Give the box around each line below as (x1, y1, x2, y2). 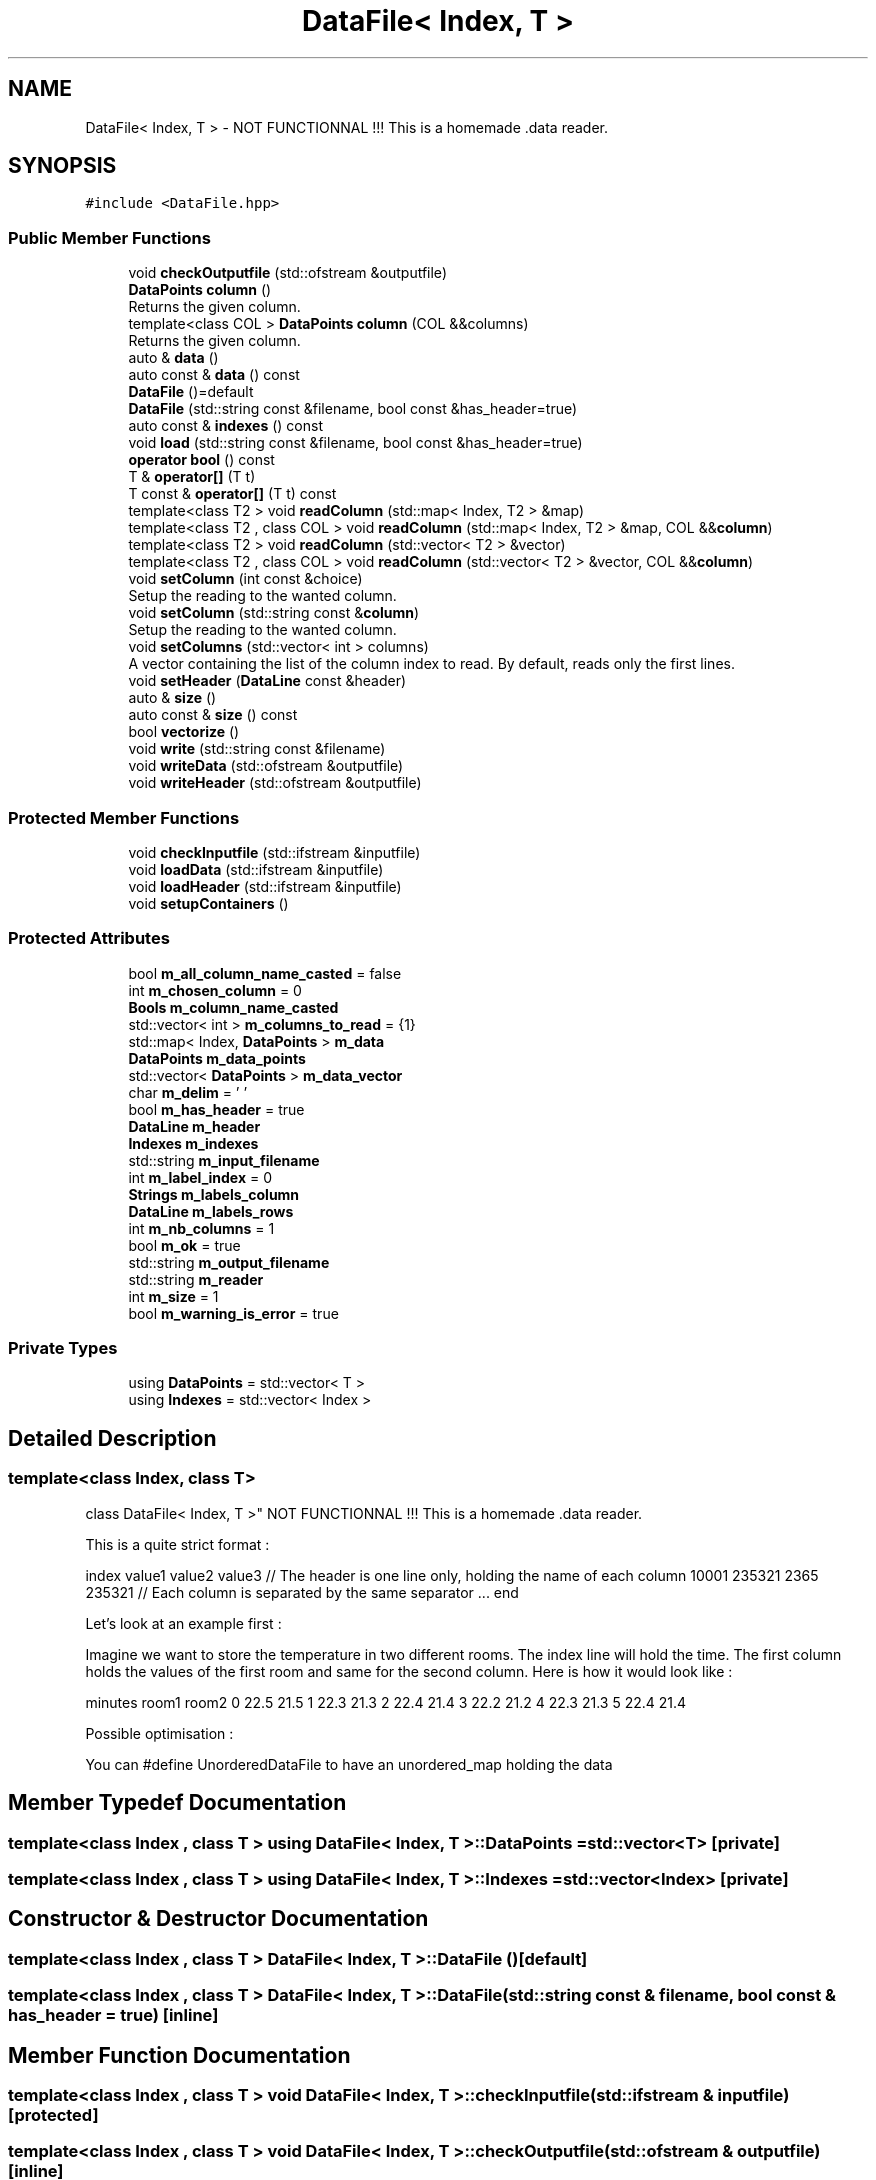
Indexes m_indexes (128, 1134, 259, 1152)
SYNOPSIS (8, 153, 117, 179)
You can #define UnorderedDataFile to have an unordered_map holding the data (85, 1755, 613, 1773)
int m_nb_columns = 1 (128, 1219, 275, 1237)
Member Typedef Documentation (8, 1790, 347, 1816)
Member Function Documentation (8, 2042, 351, 2068)
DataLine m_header (128, 1117, 261, 1135)
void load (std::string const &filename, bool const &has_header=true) (128, 434, 583, 452)
